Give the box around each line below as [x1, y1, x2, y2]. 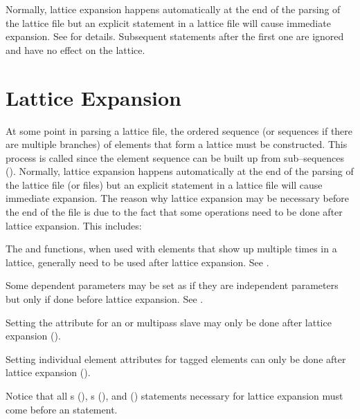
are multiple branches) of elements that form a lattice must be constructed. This [6, 137, 348, 151]
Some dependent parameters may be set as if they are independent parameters [6, 278, 339, 292]
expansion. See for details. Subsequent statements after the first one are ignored [6, 29, 344, 44]
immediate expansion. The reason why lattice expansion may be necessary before [6, 191, 349, 205]
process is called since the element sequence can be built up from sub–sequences [6, 150, 345, 165]
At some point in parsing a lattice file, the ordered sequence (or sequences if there [6, 123, 353, 138]
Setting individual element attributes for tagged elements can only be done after [6, 351, 346, 366]
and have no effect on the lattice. [6, 42, 145, 57]
